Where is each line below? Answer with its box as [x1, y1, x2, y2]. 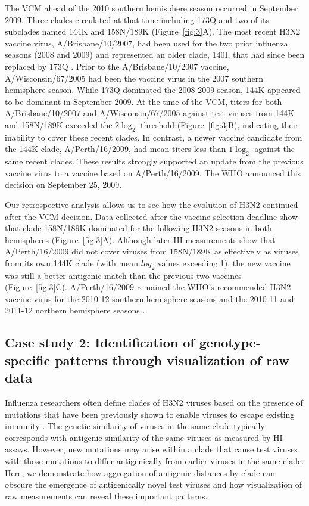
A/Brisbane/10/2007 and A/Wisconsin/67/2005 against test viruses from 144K [5, 107, 295, 119]
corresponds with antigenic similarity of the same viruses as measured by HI [5, 431, 283, 443]
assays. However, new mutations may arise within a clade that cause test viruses [5, 443, 298, 455]
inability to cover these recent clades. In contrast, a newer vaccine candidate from [5, 131, 302, 143]
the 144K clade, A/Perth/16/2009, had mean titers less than [5, 142, 226, 155]
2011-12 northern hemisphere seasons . [5, 304, 145, 316]
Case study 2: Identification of [5, 333, 195, 352]
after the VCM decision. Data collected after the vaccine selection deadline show [5, 210, 298, 222]
